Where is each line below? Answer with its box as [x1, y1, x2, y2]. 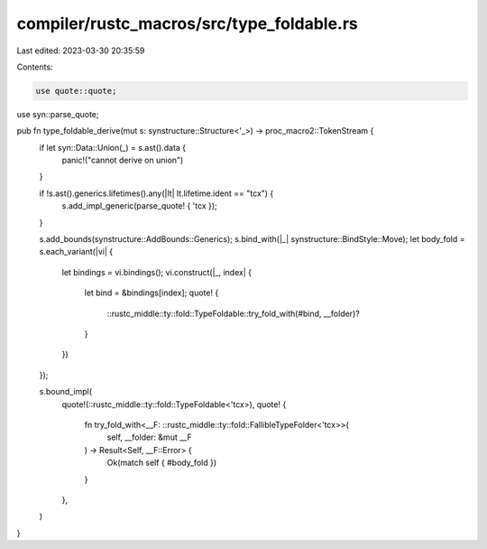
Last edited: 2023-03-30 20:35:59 [16, 45, 145, 56]
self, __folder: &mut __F [106, 432, 193, 442]
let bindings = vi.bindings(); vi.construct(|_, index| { [61, 266, 253, 277]
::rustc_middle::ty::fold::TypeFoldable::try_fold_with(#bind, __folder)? [106, 308, 360, 319]
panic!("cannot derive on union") [61, 154, 184, 166]
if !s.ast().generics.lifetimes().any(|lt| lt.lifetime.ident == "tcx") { [39, 188, 274, 199]
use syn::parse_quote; [16, 108, 99, 119]
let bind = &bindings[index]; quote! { [84, 287, 219, 298]
